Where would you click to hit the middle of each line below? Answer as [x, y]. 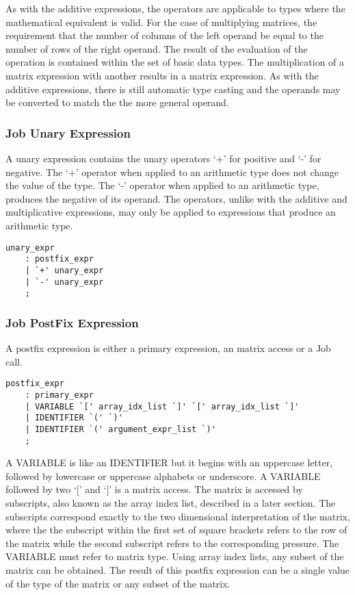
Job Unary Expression [68, 132]
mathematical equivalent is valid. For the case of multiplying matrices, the [161, 22]
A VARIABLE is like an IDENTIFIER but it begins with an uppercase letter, [169, 463]
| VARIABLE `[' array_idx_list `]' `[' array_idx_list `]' [162, 406]
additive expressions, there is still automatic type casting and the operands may [173, 89]
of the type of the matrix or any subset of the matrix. [118, 583]
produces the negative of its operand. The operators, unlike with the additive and [176, 198]
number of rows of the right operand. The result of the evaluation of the [157, 48]
